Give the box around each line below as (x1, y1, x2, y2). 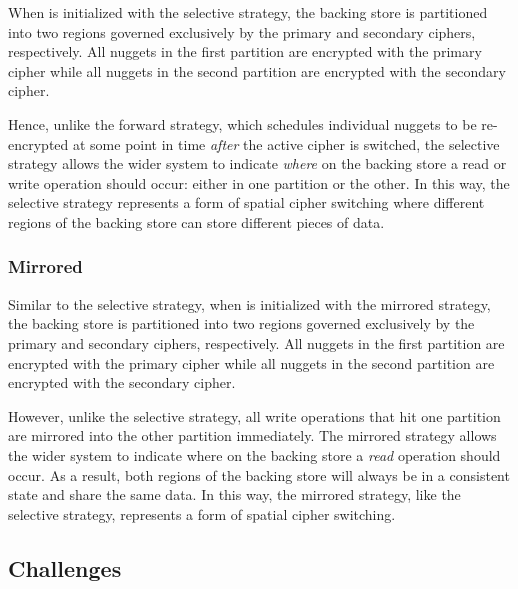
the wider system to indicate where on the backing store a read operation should (8, 444, 501, 465)
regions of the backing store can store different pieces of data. (8, 211, 385, 232)
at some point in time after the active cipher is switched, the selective (72, 133, 500, 154)
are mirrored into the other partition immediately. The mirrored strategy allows (8, 425, 497, 446)
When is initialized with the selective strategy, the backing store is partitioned (8, 2, 488, 22)
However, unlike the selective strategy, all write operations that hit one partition (8, 405, 501, 426)
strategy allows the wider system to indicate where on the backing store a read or (8, 153, 507, 174)
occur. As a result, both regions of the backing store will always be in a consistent (8, 464, 510, 485)
